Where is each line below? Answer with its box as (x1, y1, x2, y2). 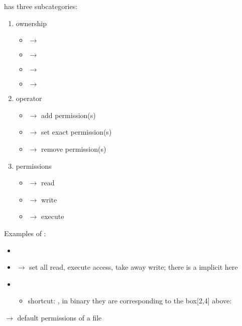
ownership (16, 18, 47, 28)
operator (16, 93, 42, 103)
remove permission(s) (41, 143, 106, 154)
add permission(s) (41, 110, 96, 120)
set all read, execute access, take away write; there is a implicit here (29, 262, 238, 272)
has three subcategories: (4, 1, 78, 11)
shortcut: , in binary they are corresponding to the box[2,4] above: (28, 295, 232, 306)
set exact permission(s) (41, 127, 112, 137)
